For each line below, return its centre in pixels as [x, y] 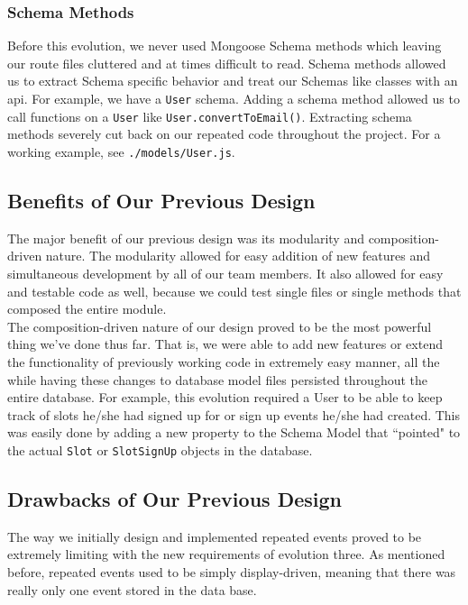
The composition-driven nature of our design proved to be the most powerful [220, 326]
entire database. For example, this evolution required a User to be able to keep [225, 397]
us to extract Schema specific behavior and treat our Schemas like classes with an [233, 81]
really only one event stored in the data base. [132, 589]
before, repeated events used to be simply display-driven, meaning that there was [232, 571]
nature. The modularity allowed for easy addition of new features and [238, 256]
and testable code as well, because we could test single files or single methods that [234, 291]
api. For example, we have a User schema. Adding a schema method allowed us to [234, 98]
